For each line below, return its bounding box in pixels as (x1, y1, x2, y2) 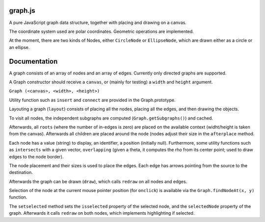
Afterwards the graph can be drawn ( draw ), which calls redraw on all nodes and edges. (9, 178, 187, 184)
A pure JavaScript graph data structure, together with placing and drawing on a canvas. (9, 20, 186, 25)
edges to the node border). (9, 153, 64, 159)
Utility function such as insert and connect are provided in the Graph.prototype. (9, 97, 176, 103)
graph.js (9, 6, 35, 15)
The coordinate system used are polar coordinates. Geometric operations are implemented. (9, 28, 194, 34)
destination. (9, 170, 33, 175)
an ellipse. (9, 44, 30, 50)
